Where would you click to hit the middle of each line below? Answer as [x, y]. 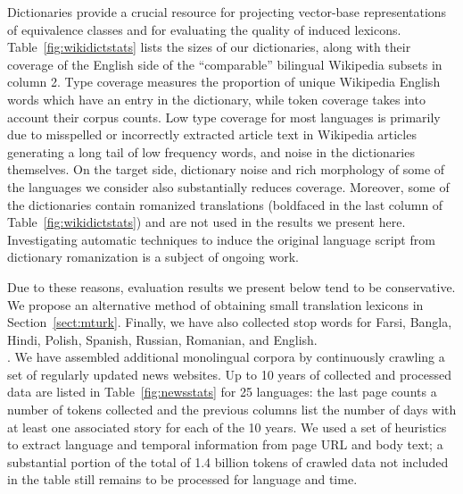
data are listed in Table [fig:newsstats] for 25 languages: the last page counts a [222, 392]
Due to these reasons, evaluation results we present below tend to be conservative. [231, 286]
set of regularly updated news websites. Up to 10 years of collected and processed [230, 374]
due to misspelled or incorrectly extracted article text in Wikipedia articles [212, 134]
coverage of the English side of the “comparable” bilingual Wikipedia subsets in [225, 64]
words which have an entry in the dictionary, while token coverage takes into [216, 99]
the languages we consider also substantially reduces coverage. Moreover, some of [228, 186]
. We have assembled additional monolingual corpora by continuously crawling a [226, 357]
